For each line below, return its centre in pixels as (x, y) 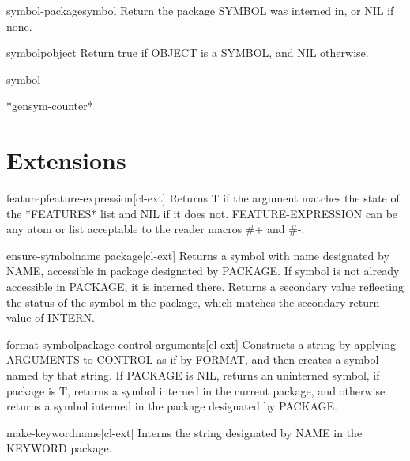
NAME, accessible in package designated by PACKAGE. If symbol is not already (203, 271)
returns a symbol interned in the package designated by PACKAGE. (172, 406)
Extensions (66, 160)
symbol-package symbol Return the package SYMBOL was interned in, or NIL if (200, 10)
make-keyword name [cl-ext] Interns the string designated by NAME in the (184, 432)
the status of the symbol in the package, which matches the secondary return (193, 302)
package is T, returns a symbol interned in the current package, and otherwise (196, 390)
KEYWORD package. (59, 448)
